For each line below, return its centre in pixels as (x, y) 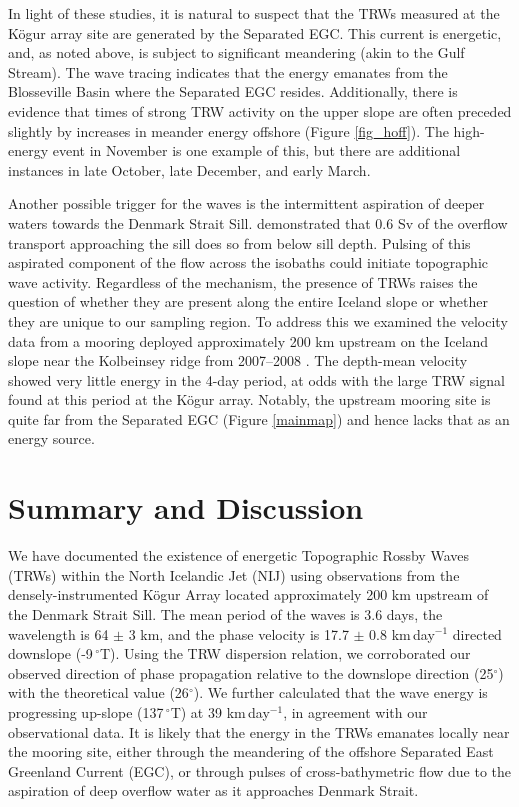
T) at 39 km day (220, 711)
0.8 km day (402, 633)
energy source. (51, 438)
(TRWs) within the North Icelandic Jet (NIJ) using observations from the (234, 574)
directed (477, 633)
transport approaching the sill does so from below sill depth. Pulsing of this (239, 242)
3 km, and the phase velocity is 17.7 (238, 633)
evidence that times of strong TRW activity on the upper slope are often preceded (260, 110)
